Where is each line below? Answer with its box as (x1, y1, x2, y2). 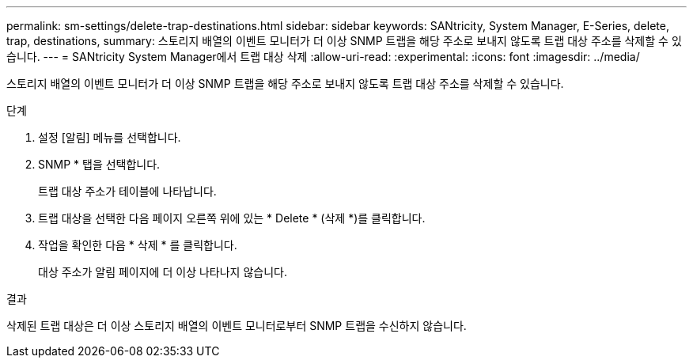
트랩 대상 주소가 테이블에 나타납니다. (38, 184, 217, 198)
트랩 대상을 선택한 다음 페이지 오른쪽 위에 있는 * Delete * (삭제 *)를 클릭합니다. (38, 211, 426, 225)
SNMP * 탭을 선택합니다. (38, 157, 161, 171)
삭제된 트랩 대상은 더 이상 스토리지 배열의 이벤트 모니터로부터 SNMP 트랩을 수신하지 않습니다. (6, 319, 467, 332)
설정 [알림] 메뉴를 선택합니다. (38, 131, 181, 144)
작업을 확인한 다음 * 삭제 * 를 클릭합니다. (38, 238, 237, 252)
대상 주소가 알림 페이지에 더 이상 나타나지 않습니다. (38, 265, 287, 279)
